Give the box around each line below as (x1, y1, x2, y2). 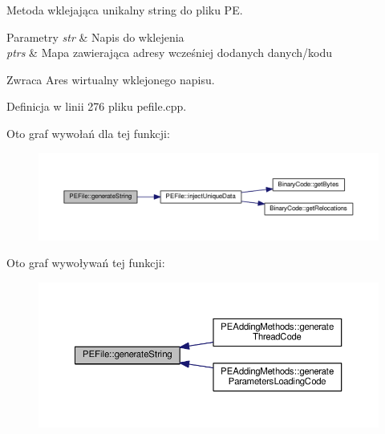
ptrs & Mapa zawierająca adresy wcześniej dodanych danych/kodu (6, 44, 332, 61)
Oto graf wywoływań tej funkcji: (6, 254, 165, 271)
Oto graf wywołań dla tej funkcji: (6, 124, 170, 141)
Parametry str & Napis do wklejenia (6, 28, 184, 45)
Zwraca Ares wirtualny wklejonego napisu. (6, 71, 215, 87)
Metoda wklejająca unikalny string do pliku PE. (6, 2, 243, 18)
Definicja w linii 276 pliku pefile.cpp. (6, 98, 187, 115)
